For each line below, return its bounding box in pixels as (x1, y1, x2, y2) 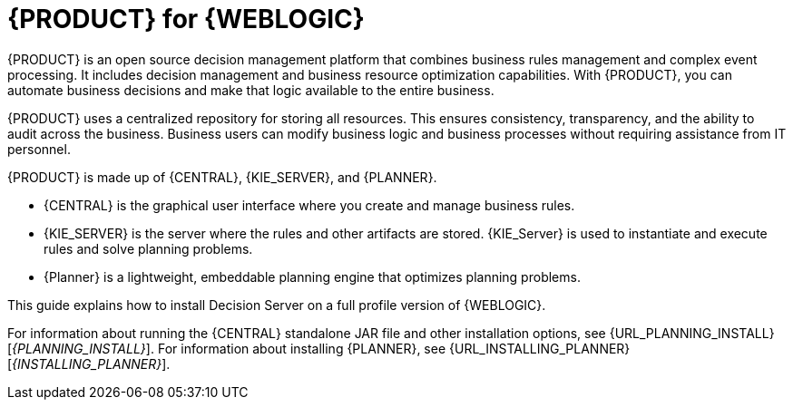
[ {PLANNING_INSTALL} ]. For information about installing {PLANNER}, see (7, 340, 446, 356)
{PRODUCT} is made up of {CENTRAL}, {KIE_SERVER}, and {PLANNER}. (7, 169, 437, 185)
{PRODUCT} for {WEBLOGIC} (7, 4, 365, 34)
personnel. (7, 141, 71, 157)
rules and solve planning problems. (44, 240, 253, 257)
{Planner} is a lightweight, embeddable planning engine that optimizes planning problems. (44, 268, 581, 285)
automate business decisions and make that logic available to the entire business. (7, 82, 494, 98)
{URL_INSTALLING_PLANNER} (448, 340, 631, 356)
